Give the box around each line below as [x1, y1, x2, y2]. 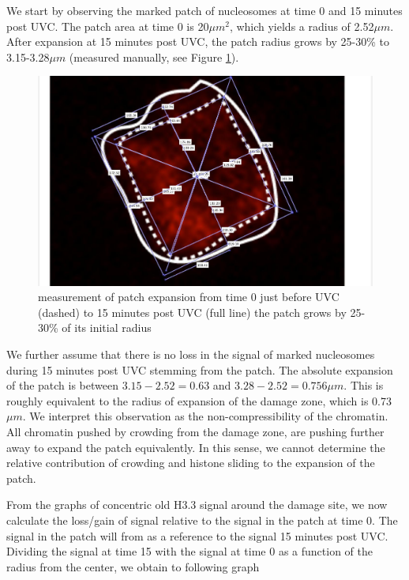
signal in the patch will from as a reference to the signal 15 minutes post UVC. [6, 527, 388, 544]
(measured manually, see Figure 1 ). [69, 48, 239, 65]
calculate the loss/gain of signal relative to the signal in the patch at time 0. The [6, 511, 398, 528]
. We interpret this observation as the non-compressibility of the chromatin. [22, 408, 388, 424]
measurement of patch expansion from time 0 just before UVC [38, 288, 340, 305]
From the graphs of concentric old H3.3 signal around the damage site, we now [6, 496, 388, 513]
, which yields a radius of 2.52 [229, 17, 374, 34]
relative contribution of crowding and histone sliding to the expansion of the [6, 454, 375, 471]
